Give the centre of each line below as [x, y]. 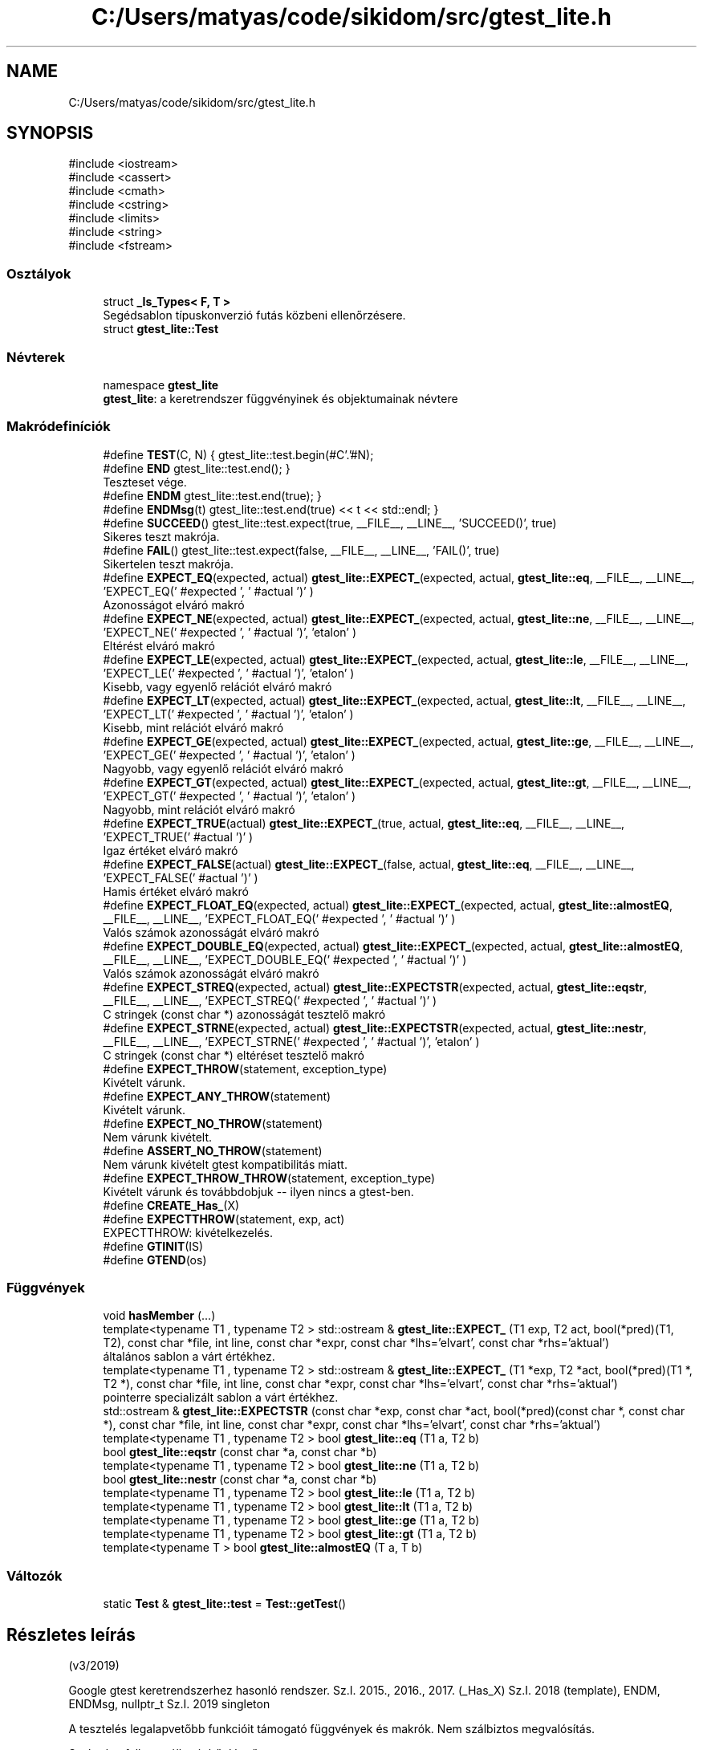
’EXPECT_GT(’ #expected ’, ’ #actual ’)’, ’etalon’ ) [230, 796]
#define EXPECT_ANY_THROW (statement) [217, 1096]
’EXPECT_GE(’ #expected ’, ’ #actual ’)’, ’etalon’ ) [229, 755]
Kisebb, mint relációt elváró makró [193, 727]
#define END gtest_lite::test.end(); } [197, 468]
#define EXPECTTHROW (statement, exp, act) [224, 1219]
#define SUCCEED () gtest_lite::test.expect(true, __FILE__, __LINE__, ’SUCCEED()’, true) [330, 523]
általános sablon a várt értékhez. [189, 1357]
